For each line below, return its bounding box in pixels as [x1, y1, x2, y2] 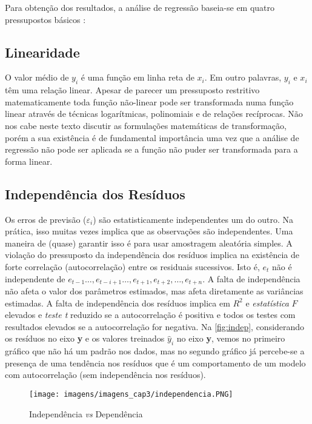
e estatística [245, 296, 289, 309]
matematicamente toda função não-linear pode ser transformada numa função [5, 95, 294, 108]
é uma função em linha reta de [81, 71, 194, 84]
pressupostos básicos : [5, 13, 86, 25]
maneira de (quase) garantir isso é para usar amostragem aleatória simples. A [5, 236, 293, 249]
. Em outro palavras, [204, 71, 282, 84]
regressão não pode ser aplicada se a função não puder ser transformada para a [5, 143, 298, 156]
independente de [5, 272, 65, 285]
